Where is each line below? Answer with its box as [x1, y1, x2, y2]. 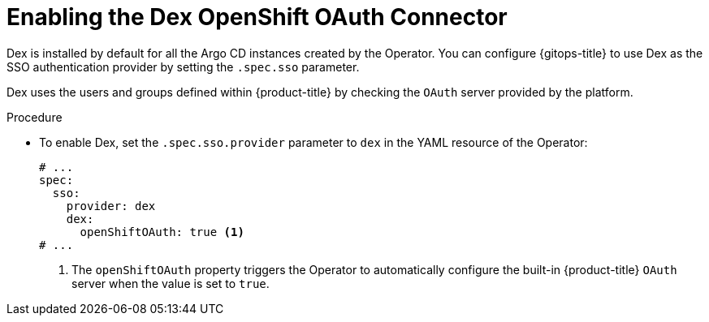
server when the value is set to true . [71, 276, 270, 290]
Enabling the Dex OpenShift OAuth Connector [6, 3, 508, 31]
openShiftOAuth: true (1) [80, 225, 244, 238]
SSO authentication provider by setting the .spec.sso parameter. [6, 59, 360, 74]
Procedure [6, 109, 63, 124]
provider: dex [66, 199, 156, 213]
